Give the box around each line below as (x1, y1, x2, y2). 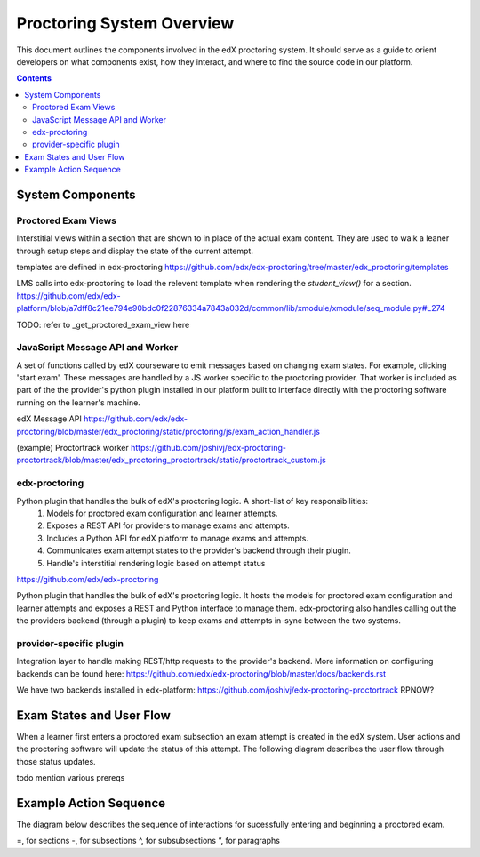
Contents (16, 73, 52, 84)
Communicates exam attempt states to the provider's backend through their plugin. (46, 545, 351, 556)
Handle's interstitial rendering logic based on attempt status (46, 557, 266, 568)
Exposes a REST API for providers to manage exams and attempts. (46, 520, 291, 531)
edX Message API (16, 413, 82, 424)
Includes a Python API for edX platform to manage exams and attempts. (46, 533, 308, 543)
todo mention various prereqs (16, 773, 125, 783)
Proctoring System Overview (16, 13, 235, 33)
